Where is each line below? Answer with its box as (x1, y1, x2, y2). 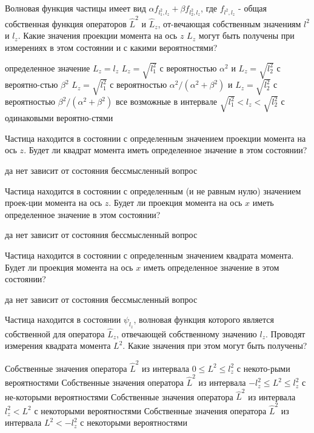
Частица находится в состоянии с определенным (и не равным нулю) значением (5, 184, 301, 197)
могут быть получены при (198, 29, 295, 42)
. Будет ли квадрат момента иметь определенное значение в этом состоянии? (24, 144, 307, 156)
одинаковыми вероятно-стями (5, 111, 113, 124)
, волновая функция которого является (133, 313, 274, 326)
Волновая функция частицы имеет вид (5, 2, 146, 14)
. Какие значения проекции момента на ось (18, 29, 178, 42)
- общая (238, 2, 267, 14)
